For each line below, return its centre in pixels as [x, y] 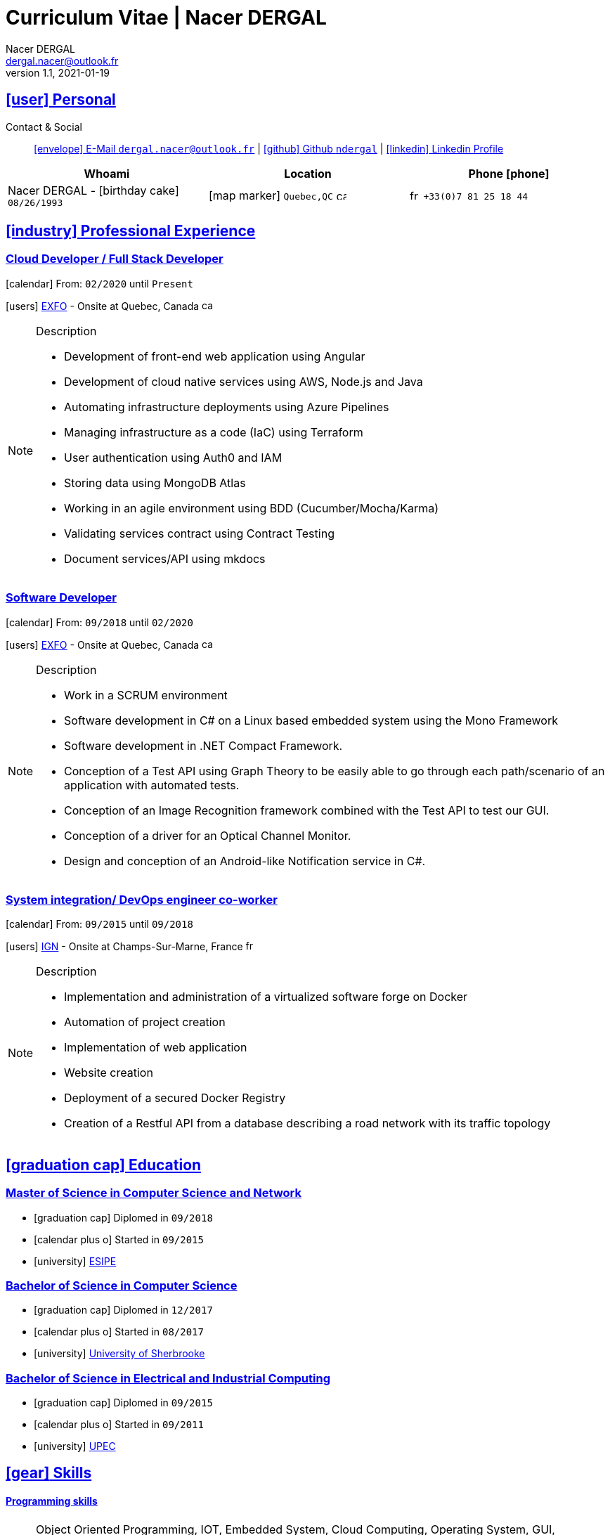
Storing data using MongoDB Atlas [155, 482]
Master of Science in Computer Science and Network [154, 1193]
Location [308, 173]
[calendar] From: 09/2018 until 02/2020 [99, 622]
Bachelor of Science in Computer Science [122, 1285]
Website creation [109, 1073]
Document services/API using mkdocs [165, 558]
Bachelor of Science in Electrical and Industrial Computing [168, 1378]
